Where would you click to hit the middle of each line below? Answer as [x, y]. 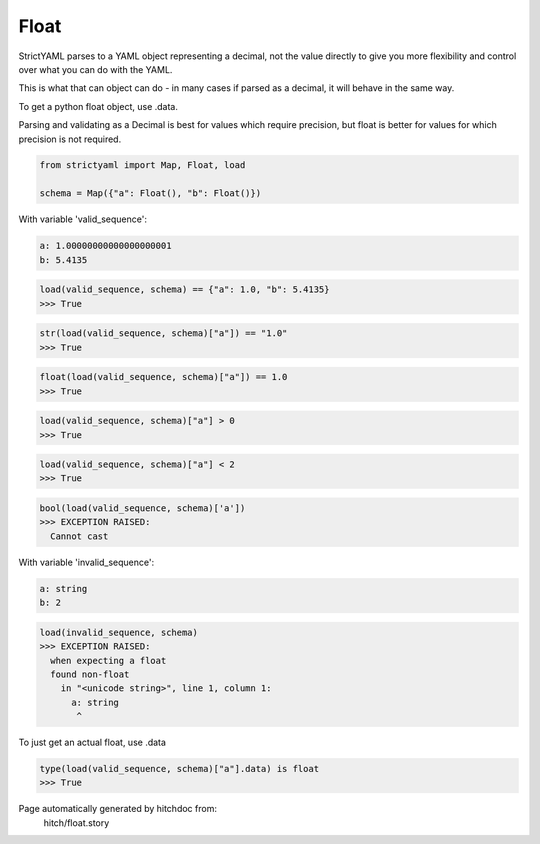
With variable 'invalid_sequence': [86, 562]
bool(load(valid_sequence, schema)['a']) [142, 508]
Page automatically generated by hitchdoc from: [117, 809]
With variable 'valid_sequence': [82, 219]
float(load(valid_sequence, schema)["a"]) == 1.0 [163, 377]
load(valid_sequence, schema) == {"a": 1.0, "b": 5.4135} [184, 289]
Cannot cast [79, 536]
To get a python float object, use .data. [98, 106]
